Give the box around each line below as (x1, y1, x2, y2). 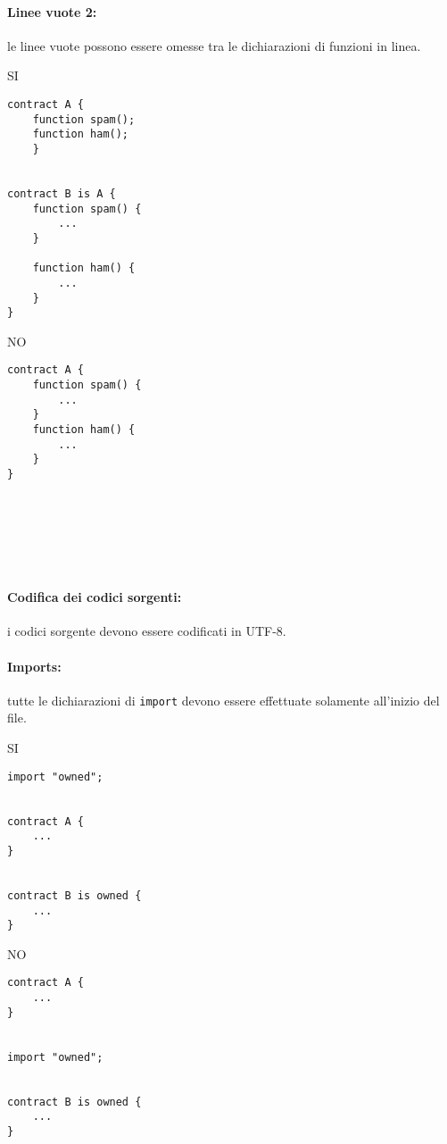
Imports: (7, 656, 62, 675)
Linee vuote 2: (7, 2, 97, 21)
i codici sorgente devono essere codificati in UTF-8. (7, 622, 286, 640)
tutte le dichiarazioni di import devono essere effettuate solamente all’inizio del (7, 690, 440, 709)
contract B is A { (7, 187, 116, 200)
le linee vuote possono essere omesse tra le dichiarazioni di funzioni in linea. (7, 36, 421, 54)
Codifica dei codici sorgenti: (7, 588, 182, 606)
